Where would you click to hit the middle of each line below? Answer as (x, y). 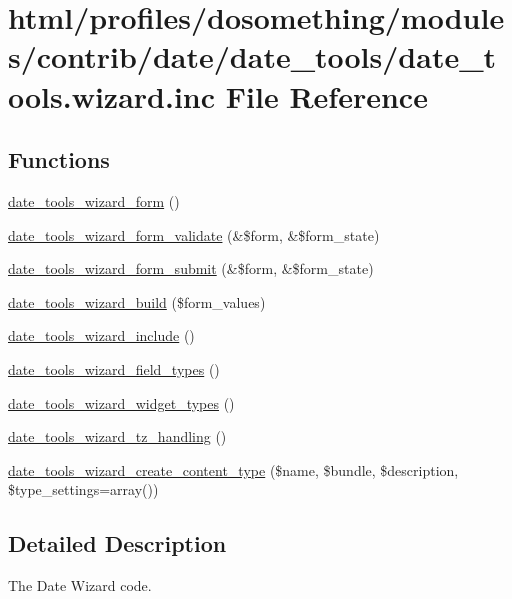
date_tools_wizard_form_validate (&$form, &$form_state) (194, 234)
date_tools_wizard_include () (101, 335)
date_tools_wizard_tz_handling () (117, 436)
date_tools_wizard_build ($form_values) (137, 301)
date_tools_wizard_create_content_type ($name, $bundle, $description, (233, 469)
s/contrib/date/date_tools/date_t (252, 56)
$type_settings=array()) (83, 489)
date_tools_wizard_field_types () (114, 368)
